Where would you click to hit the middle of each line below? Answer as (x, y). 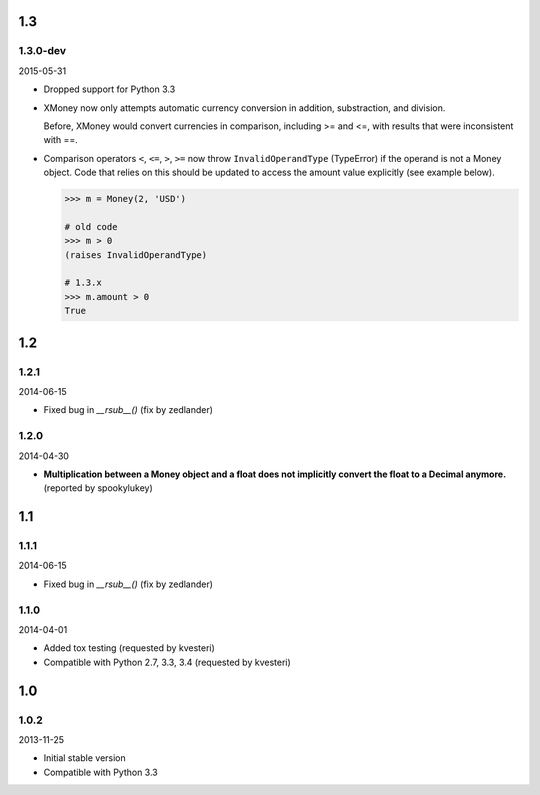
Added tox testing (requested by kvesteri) (129, 648)
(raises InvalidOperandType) (136, 254)
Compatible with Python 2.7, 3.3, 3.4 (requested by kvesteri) (167, 662)
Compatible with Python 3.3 (101, 772)
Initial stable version (85, 758)
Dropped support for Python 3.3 (109, 89)
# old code (91, 226)
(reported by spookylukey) (98, 488)
